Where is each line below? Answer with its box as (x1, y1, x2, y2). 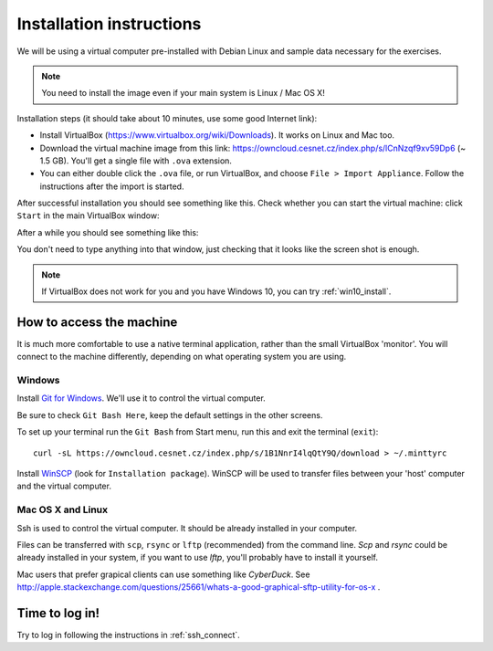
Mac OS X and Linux (16, 503, 109, 516)
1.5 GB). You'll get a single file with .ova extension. (39, 155, 233, 166)
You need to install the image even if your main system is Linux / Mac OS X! (41, 88, 326, 99)
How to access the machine (16, 314, 178, 330)
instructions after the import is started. (39, 181, 184, 192)
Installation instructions (16, 14, 202, 34)
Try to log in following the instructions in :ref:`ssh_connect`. (16, 630, 241, 641)
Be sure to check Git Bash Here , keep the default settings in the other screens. (16, 409, 323, 420)
